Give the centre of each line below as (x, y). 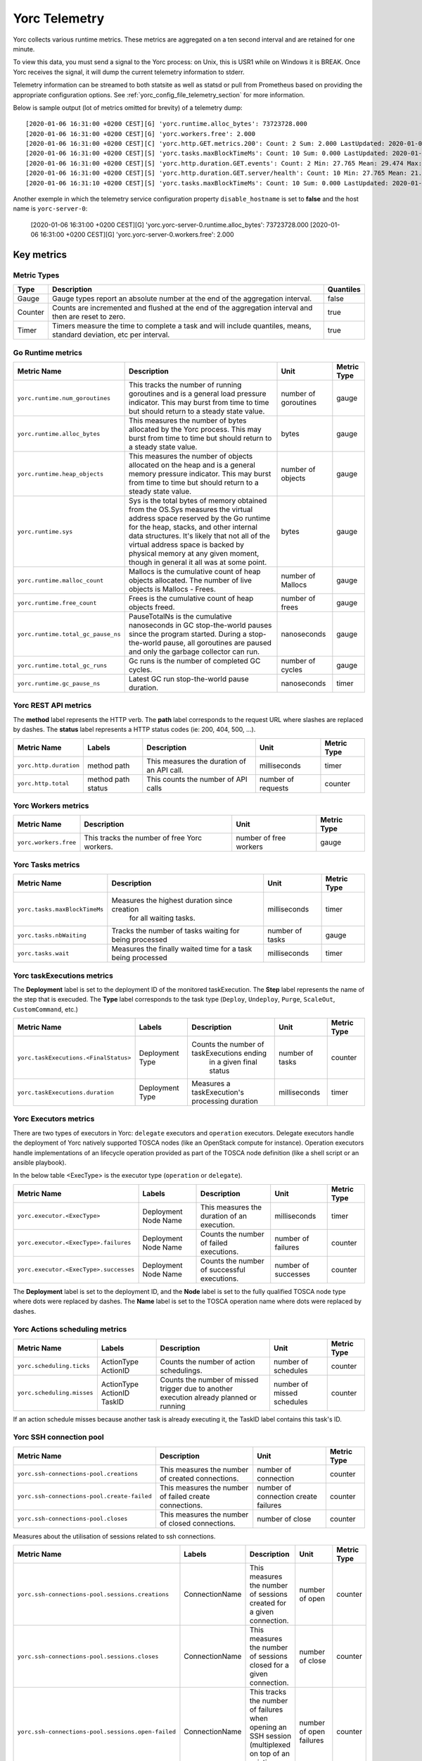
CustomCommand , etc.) (46, 1009)
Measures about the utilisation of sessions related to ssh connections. (114, 1536)
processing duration (225, 1101)
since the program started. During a (188, 634)
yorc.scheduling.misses (55, 1393)
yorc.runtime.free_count (57, 603)
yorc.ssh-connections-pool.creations (78, 1474)
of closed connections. (197, 1523)
